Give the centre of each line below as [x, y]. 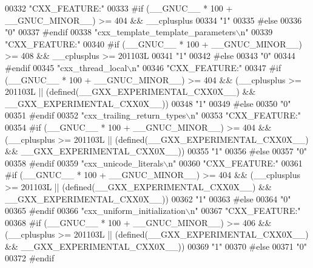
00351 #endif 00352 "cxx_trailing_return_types [96, 115]
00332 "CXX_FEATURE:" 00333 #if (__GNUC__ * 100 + [119, 8]
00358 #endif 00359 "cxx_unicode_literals [84, 163]
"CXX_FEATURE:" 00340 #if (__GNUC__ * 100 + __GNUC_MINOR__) [153, 43]
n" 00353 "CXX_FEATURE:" [246, 115]
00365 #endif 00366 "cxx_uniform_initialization [95, 211]
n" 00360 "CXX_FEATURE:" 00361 [235, 163]
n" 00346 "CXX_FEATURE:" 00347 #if [207, 67]
